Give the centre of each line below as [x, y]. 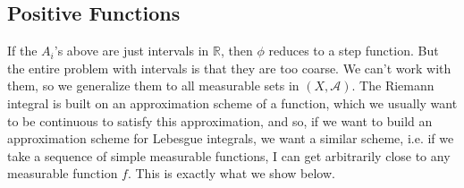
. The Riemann [393, 85]
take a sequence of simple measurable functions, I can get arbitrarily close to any [229, 155]
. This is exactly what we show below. [231, 173]
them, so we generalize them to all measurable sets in [153, 85]
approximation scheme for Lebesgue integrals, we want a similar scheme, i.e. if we [231, 138]
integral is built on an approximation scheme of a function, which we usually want [232, 103]
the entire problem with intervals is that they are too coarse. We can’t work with [229, 68]
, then [236, 51]
